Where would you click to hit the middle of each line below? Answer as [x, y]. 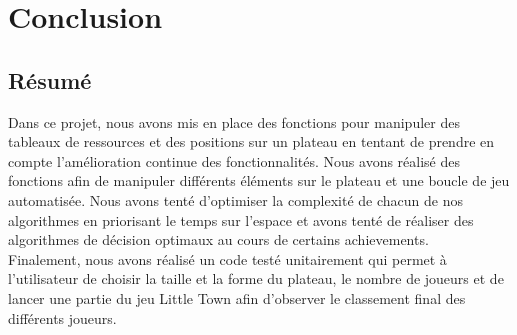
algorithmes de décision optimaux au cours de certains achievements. [218, 239]
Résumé [50, 79]
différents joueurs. [62, 317]
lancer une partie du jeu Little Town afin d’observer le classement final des [237, 297]
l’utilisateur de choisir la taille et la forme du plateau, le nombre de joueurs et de [256, 278]
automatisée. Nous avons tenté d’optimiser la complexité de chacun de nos [235, 199]
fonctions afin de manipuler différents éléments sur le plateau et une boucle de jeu [259, 180]
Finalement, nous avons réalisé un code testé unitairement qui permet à [227, 258]
